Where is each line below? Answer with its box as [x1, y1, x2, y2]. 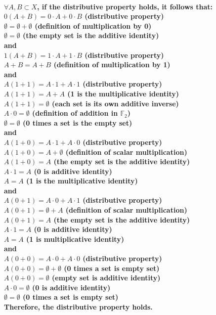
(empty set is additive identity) [52, 272, 161, 283]
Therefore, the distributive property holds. [4, 302, 153, 312]
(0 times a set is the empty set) [23, 117, 132, 128]
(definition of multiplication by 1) [53, 59, 171, 70]
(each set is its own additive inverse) [52, 98, 179, 108]
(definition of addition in [32, 108, 118, 118]
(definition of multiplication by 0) [35, 20, 152, 31]
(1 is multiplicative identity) [26, 233, 124, 244]
